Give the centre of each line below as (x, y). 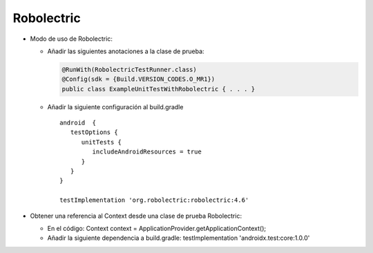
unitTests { (102, 142)
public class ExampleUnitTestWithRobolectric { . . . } (159, 89)
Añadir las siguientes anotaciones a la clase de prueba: (126, 51)
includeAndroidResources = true (147, 152)
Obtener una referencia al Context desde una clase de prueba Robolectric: (136, 216)
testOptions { (94, 132)
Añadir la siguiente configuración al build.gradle (115, 106)
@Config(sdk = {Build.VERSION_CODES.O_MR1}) (138, 79)
